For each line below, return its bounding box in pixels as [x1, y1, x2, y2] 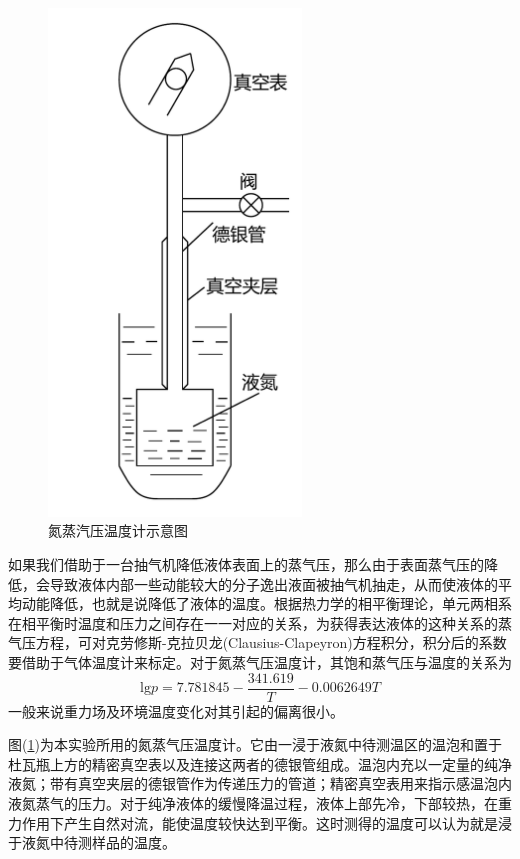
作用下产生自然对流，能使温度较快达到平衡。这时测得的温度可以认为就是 [21, 812, 498, 833]
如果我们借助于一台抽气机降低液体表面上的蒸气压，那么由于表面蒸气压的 [8, 553, 484, 574]
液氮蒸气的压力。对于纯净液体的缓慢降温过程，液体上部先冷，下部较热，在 [8, 792, 498, 813]
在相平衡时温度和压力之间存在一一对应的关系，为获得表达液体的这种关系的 [8, 612, 498, 633]
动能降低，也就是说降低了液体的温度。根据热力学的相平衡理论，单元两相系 [21, 593, 512, 614]
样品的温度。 [91, 832, 176, 853]
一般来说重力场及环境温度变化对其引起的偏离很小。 [8, 700, 344, 721]
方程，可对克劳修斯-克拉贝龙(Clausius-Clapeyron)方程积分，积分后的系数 [35, 632, 507, 653]
